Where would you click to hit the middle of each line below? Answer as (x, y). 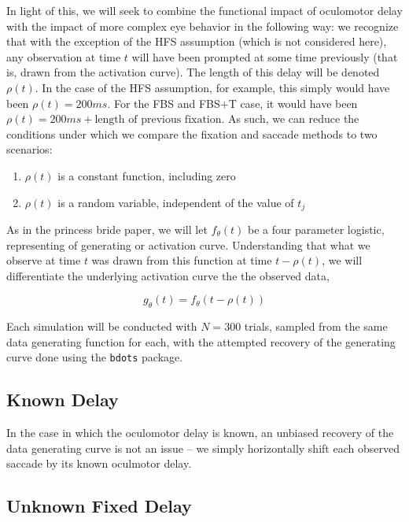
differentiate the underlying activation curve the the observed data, (168, 275)
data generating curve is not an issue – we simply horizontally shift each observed (203, 448)
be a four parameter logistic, (316, 229)
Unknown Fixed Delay (99, 506)
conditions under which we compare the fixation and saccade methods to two (192, 133)
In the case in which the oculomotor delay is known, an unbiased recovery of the (200, 433)
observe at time (44, 260)
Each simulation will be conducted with (102, 326)
